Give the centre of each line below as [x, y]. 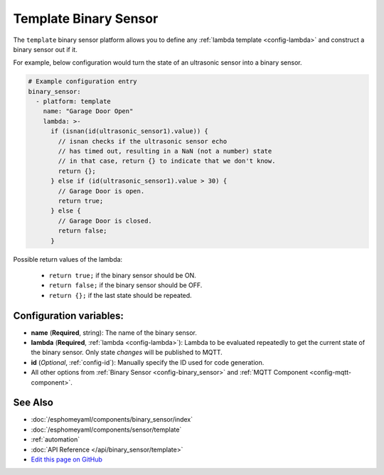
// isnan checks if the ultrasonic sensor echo [143, 141]
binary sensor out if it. [45, 49]
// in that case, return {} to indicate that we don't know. [167, 161]
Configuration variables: [69, 315]
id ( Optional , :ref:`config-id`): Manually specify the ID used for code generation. [148, 362]
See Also [33, 403]
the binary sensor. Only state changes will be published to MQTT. [127, 353]
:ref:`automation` [55, 439]
